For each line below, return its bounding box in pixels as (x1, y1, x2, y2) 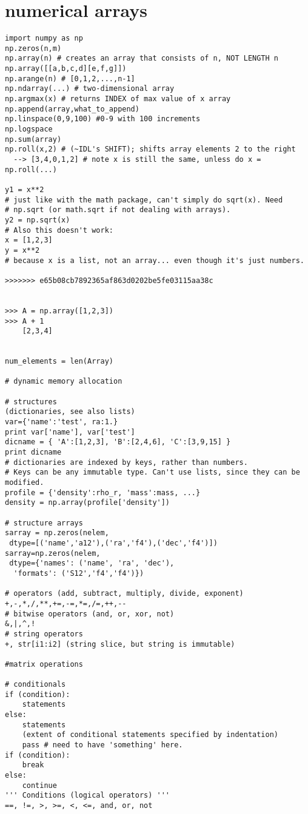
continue (22, 781, 57, 790)
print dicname (5, 448, 62, 457)
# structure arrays (5, 518, 83, 527)
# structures (5, 397, 57, 406)
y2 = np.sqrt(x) (5, 215, 70, 224)
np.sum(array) (5, 135, 62, 144)
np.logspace (5, 125, 53, 134)
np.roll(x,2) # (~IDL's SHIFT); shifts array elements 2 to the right (5, 145, 296, 154)
